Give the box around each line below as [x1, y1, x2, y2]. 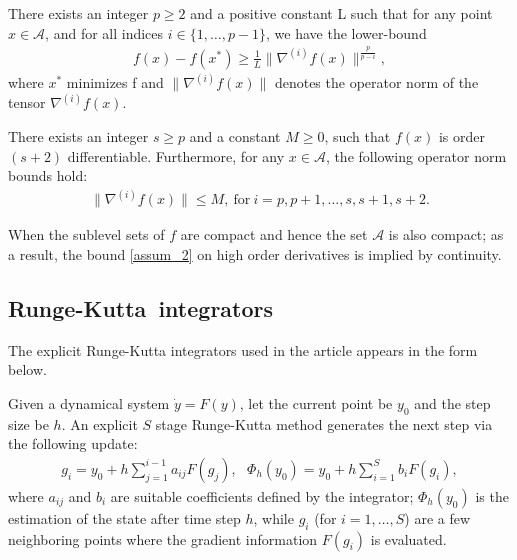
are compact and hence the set [180, 224, 368, 245]
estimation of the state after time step [8, 507, 241, 528]
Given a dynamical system [8, 392, 170, 413]
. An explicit [61, 413, 138, 434]
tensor [8, 92, 46, 113]
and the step [414, 392, 491, 413]
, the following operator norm [325, 145, 507, 166]
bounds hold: [8, 165, 88, 186]
